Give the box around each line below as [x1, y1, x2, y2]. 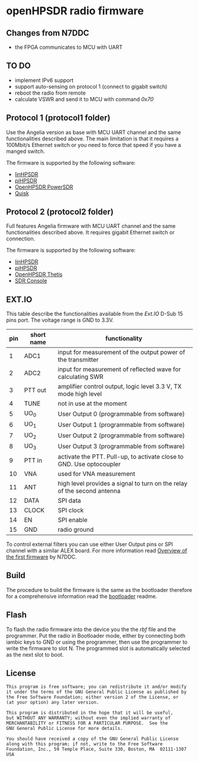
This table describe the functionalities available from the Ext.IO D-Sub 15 [6, 311, 184, 318]
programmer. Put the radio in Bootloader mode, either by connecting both [6, 632, 185, 639]
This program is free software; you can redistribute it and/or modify [6, 684, 187, 690]
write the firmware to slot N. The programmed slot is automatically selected [6, 644, 191, 652]
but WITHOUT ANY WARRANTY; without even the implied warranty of [6, 715, 171, 721]
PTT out [24, 386, 46, 394]
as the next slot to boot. [6, 651, 64, 658]
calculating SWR [57, 373, 104, 381]
